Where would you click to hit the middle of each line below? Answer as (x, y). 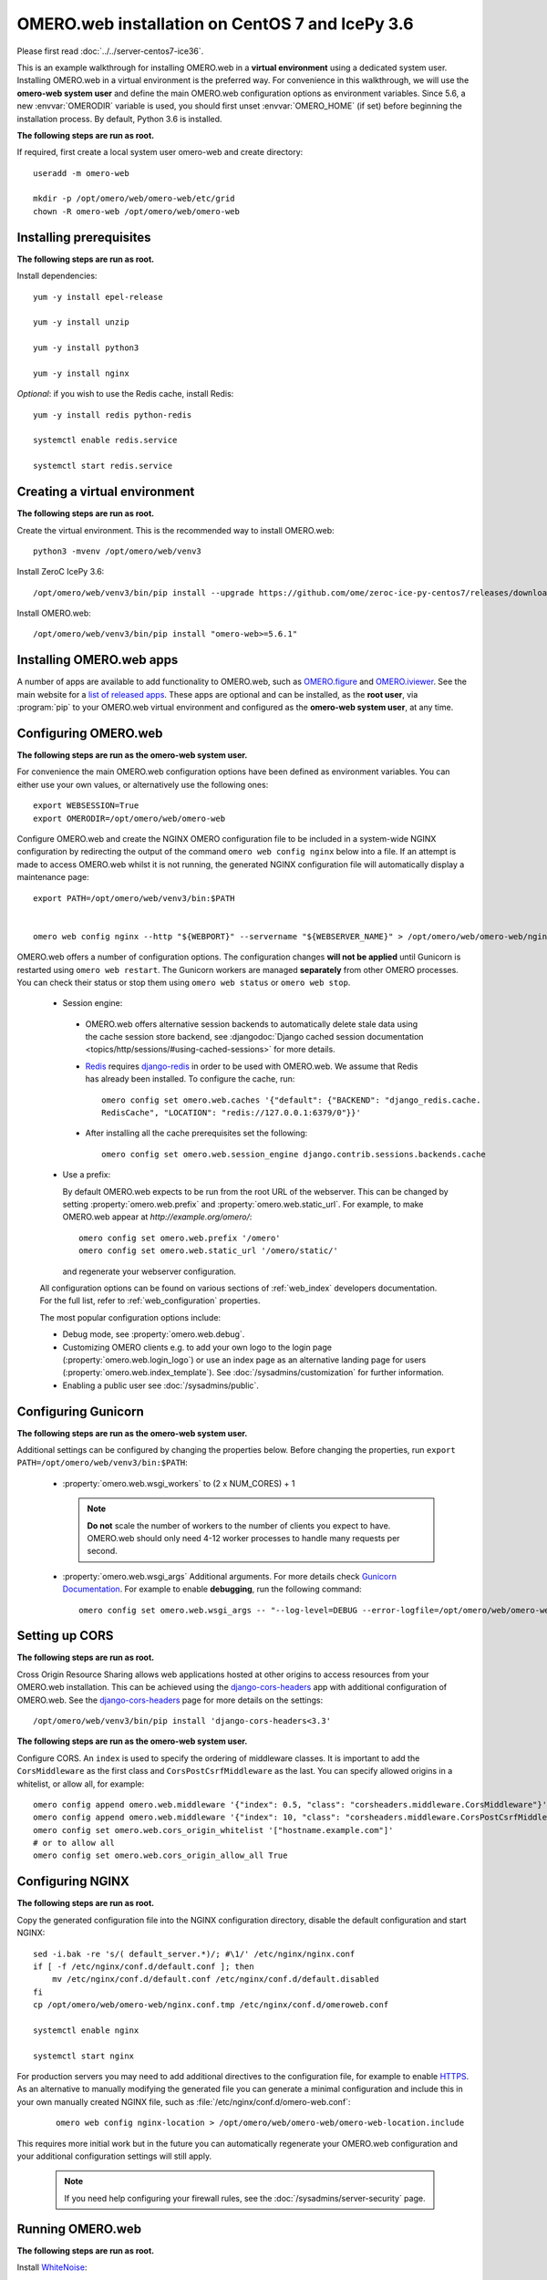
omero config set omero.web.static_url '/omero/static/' (209, 1251)
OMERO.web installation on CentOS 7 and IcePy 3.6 (215, 24)
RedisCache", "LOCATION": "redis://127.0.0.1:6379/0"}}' (232, 1113)
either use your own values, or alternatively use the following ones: (143, 784)
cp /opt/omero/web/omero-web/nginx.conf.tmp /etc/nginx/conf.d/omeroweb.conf (211, 2005)
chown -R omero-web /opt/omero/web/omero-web (137, 211)
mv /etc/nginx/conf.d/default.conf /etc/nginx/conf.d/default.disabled (215, 1979)
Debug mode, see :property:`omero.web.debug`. (154, 1334)
